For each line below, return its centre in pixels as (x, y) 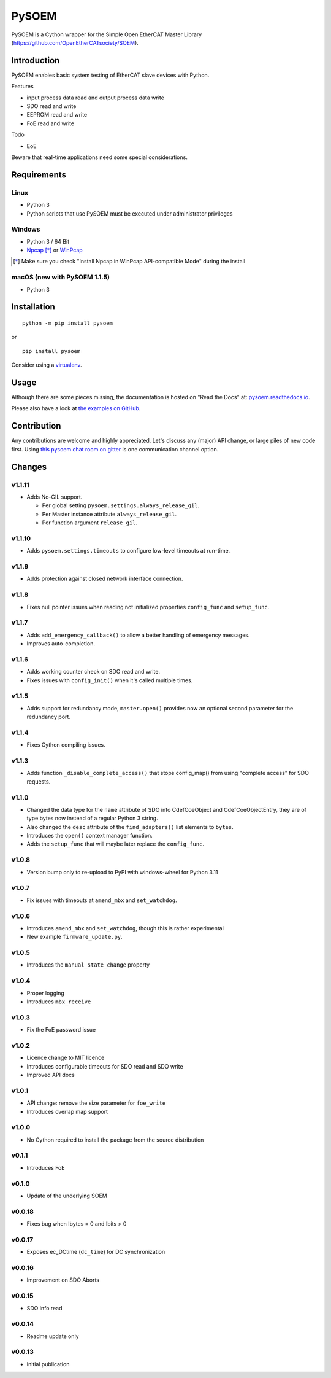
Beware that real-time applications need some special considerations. (100, 157)
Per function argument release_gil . (90, 523)
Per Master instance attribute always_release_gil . (109, 514)
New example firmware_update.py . (74, 937)
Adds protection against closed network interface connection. (105, 579)
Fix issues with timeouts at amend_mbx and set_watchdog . (102, 900)
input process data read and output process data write (96, 98)
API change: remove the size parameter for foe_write (96, 1103)
